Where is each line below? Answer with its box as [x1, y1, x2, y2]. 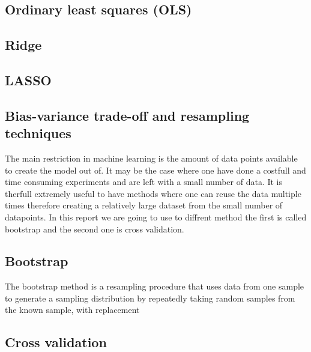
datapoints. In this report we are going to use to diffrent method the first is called [5, 210, 307, 223]
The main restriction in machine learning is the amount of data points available [5, 151, 298, 164]
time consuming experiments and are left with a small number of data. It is [5, 175, 283, 188]
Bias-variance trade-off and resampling [5, 106, 250, 124]
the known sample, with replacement [5, 303, 140, 316]
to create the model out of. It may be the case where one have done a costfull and [5, 163, 306, 176]
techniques [5, 124, 71, 142]
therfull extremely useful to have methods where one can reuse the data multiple [5, 187, 301, 199]
